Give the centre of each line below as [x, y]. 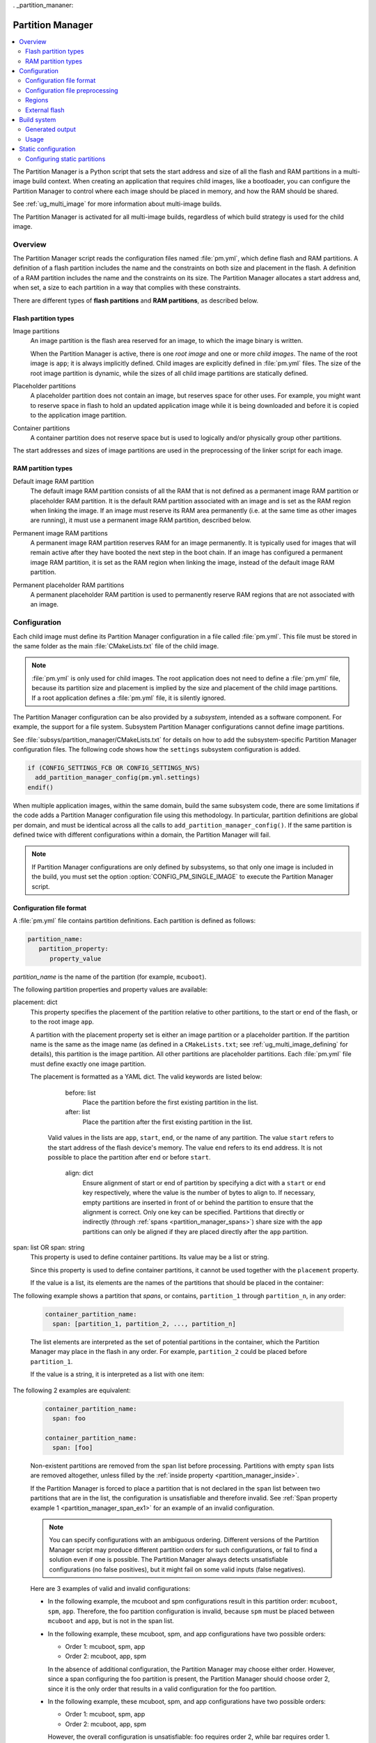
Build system [38, 120]
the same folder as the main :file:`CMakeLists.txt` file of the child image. [116, 646]
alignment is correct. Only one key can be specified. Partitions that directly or [193, 1212]
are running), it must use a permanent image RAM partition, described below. [141, 520]
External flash [45, 110]
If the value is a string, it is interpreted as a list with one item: [117, 1374]
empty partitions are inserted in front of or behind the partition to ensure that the [198, 1202]
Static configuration [47, 149]
